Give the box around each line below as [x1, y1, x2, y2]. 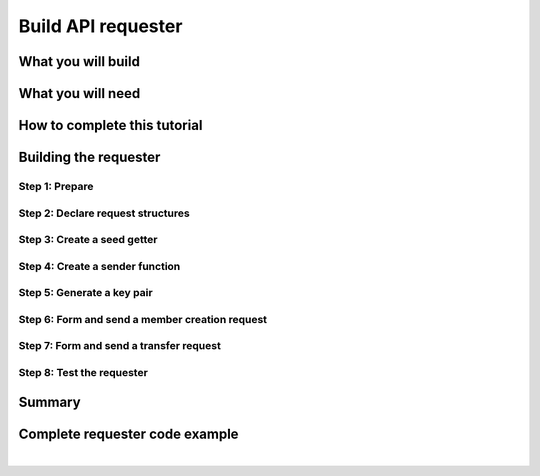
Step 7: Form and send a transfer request [18, 339, 222, 353]
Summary [18, 393, 81, 410]
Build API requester [18, 15, 183, 37]
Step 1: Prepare [18, 179, 94, 193]
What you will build [18, 53, 140, 70]
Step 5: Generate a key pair [18, 286, 154, 300]
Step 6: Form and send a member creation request [18, 312, 268, 326]
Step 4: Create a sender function [18, 259, 181, 273]
